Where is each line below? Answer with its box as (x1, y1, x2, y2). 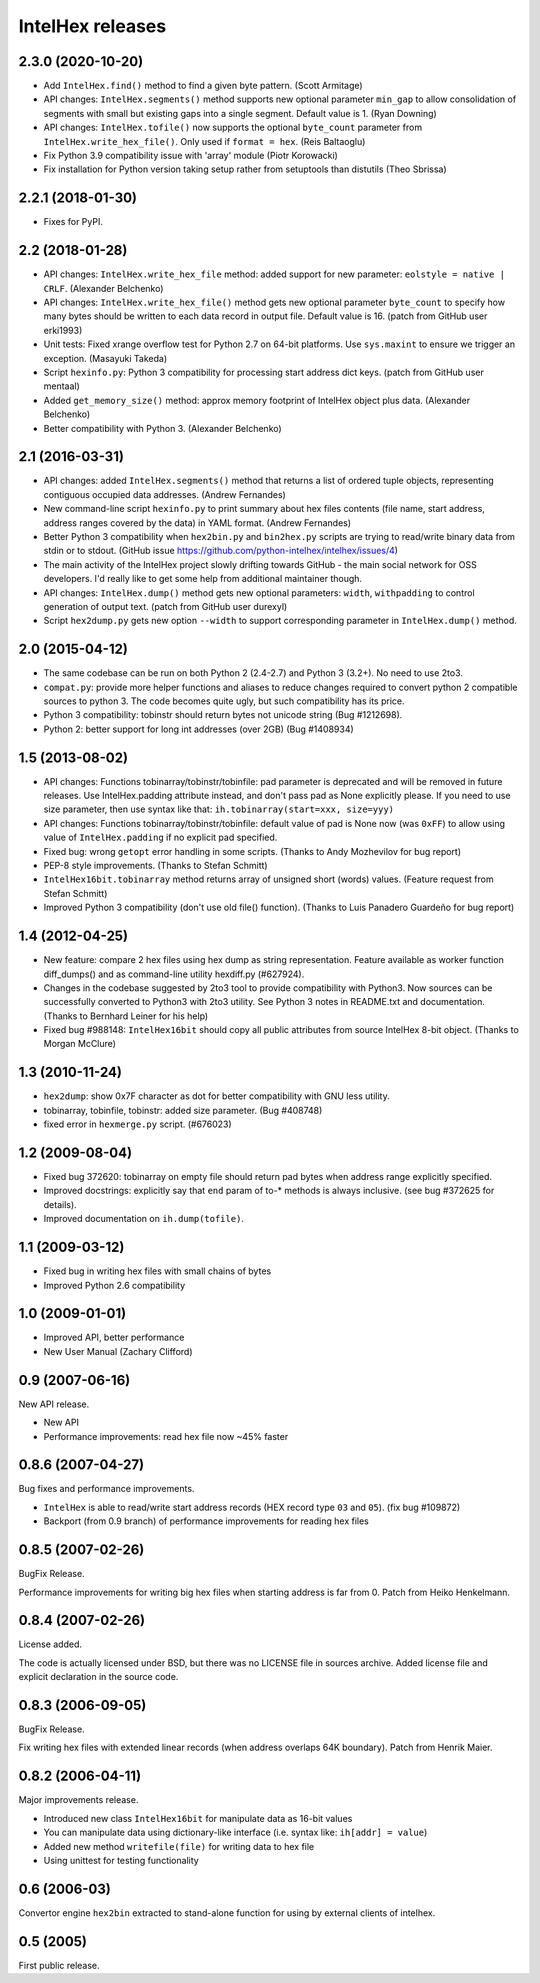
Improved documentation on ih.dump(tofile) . (43, 1213, 245, 1225)
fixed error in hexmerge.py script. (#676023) (43, 1118, 232, 1130)
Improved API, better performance (43, 1331, 185, 1344)
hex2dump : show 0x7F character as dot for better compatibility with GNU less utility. (43, 1090, 390, 1102)
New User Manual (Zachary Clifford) (43, 1345, 194, 1357)
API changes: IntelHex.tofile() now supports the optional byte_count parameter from (43, 121, 423, 134)
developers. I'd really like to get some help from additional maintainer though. (43, 573, 363, 585)
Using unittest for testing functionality (43, 1854, 199, 1866)
